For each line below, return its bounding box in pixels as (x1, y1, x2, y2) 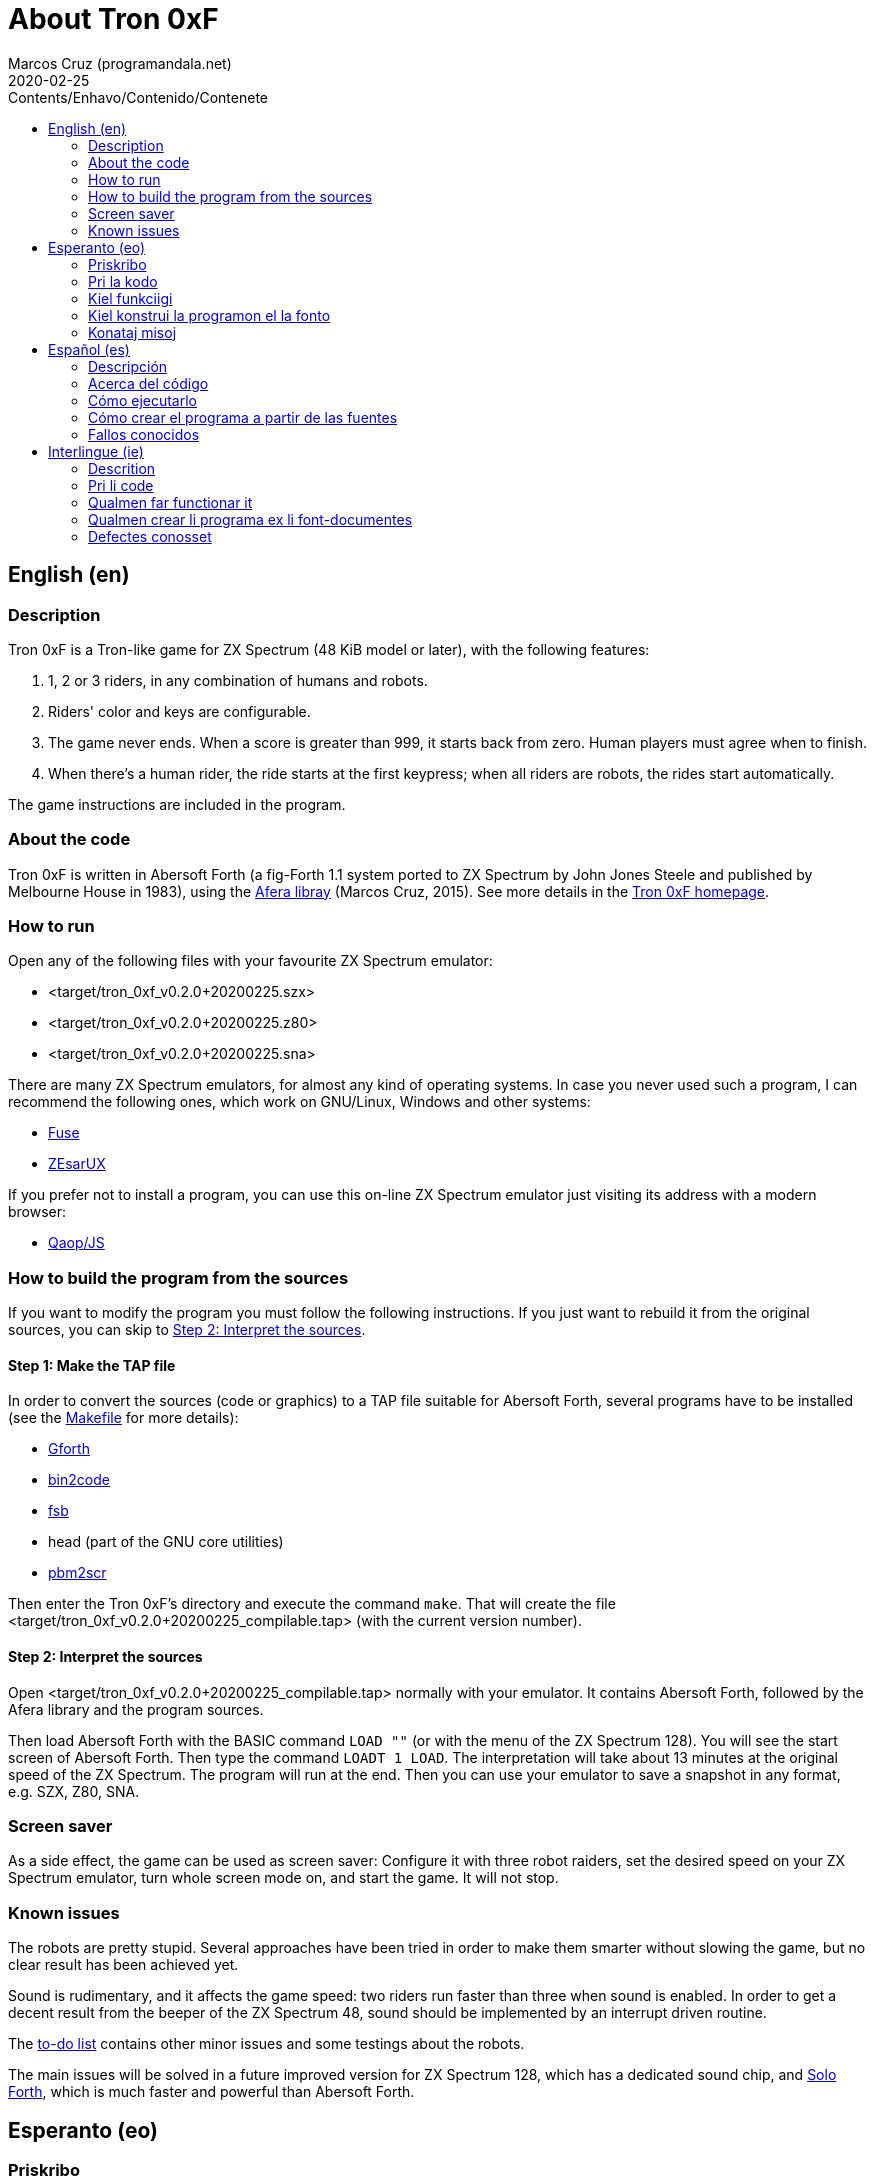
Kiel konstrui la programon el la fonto (88, 306, 331, 324)
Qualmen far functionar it (88, 493, 253, 511)
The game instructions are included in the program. (8, 795, 346, 813)
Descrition (88, 459, 156, 477)
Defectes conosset (88, 527, 212, 545)
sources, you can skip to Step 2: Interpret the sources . (8, 1321, 366, 1339)
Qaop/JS (48, 1234, 105, 1252)
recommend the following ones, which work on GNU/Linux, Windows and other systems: (8, 1093, 591, 1111)
